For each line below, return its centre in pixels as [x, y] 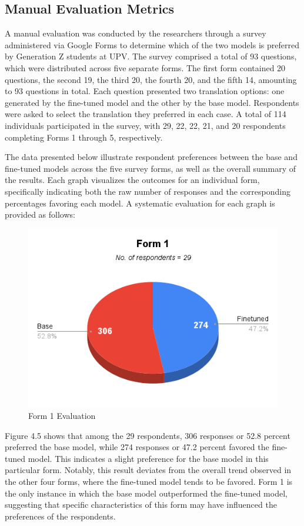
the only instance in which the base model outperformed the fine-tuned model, [146, 493]
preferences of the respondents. [60, 516]
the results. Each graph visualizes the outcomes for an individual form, [132, 180]
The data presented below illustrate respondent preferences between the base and [151, 157]
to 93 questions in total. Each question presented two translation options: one [145, 91]
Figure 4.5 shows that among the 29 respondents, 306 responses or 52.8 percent [148, 435]
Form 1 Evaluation [62, 415]
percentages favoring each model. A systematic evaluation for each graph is [140, 203]
